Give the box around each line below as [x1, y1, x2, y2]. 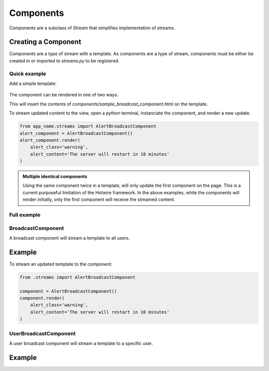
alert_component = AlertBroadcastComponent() [19, 130, 133, 136]
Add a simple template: [9, 80, 57, 87]
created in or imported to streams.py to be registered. [9, 58, 120, 64]
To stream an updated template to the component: [9, 261, 113, 267]
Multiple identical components [22, 174, 87, 180]
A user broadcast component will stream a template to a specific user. [9, 340, 153, 346]
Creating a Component [9, 38, 82, 46]
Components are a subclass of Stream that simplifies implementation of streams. [9, 25, 175, 31]
